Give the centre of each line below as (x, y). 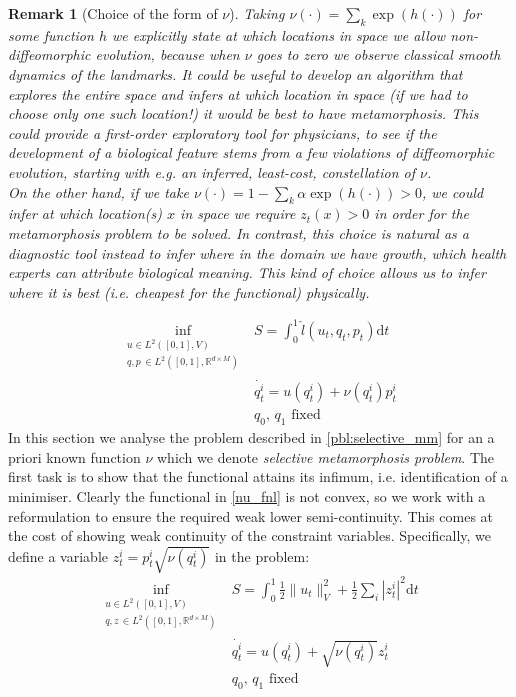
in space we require (238, 213)
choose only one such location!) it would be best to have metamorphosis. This (243, 113)
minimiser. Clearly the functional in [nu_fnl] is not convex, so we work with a (247, 496)
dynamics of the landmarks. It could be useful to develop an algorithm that (235, 73)
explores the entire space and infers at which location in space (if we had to (238, 93)
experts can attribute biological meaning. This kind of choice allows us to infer (247, 272)
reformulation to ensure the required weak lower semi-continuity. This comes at (251, 515)
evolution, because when (167, 54)
